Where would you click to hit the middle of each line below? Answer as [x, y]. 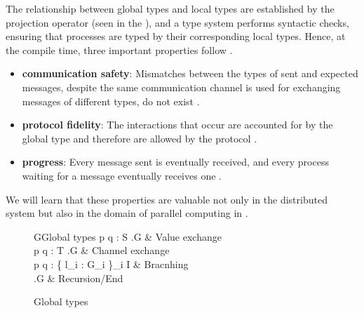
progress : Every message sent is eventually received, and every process [175, 162]
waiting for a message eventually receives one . [122, 175]
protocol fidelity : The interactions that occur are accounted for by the [177, 125]
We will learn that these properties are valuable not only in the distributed [167, 199]
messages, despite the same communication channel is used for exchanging [181, 87]
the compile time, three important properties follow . [119, 49]
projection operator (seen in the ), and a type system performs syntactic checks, [177, 22]
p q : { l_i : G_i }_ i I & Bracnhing [111, 264]
